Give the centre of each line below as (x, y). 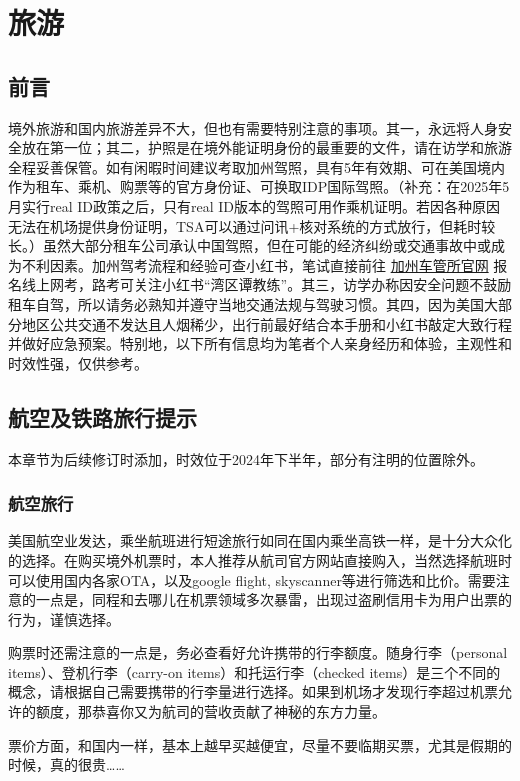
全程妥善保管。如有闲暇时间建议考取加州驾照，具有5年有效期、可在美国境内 (256, 166)
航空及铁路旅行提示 (102, 416)
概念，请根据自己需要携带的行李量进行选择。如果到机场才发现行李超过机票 (253, 691)
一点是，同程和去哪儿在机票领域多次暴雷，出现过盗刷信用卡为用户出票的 (273, 599)
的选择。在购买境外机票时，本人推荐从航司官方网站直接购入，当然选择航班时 (260, 559)
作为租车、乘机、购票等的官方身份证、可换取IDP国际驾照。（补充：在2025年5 (259, 186)
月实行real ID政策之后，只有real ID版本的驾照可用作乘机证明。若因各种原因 (254, 205)
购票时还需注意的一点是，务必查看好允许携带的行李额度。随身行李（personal (258, 652)
